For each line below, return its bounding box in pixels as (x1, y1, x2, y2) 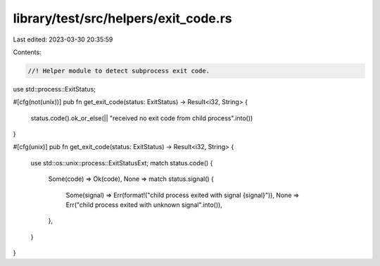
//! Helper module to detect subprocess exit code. (27, 67, 210, 75)
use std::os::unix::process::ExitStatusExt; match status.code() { (30, 158, 213, 167)
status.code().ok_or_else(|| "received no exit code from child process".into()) (30, 113, 253, 122)
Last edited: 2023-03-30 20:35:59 (13, 35, 113, 44)
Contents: (13, 48, 42, 56)
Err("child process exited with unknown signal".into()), (65, 201, 223, 209)
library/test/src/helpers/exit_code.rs (13, 11, 232, 26)
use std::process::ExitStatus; (13, 84, 96, 93)
